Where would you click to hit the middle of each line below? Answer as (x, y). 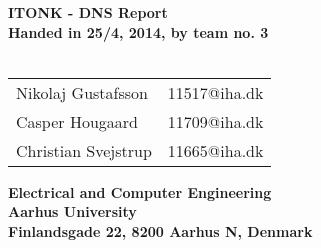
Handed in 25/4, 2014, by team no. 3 (138, 31)
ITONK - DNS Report (88, 12)
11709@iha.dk (215, 121)
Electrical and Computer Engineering (140, 191)
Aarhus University (72, 211)
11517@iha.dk (215, 92)
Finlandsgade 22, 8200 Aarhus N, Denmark (160, 230)
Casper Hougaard (77, 121)
